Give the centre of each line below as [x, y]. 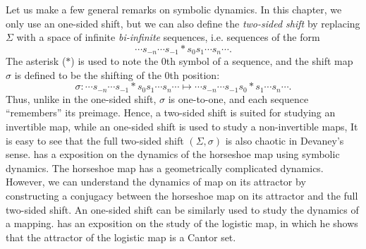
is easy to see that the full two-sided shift [95, 140]
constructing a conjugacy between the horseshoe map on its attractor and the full [182, 196]
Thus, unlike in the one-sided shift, [81, 98]
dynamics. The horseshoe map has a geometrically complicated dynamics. [165, 168]
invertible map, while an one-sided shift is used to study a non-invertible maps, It [182, 127]
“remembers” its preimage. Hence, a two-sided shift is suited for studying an [171, 113]
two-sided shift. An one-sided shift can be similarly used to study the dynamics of [182, 209]
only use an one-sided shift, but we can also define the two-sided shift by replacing [183, 23]
